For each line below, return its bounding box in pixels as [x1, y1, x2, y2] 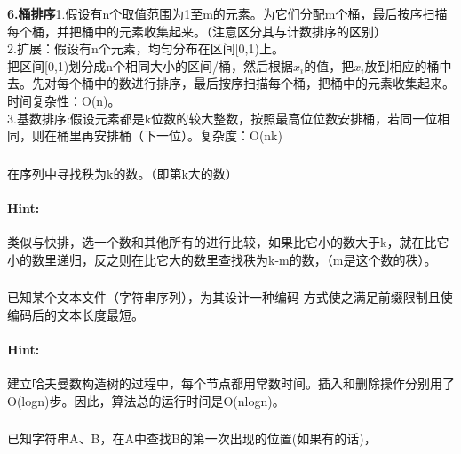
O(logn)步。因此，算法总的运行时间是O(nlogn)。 [7, 391, 285, 410]
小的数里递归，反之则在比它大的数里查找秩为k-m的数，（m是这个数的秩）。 [7, 250, 437, 268]
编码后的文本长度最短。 [7, 305, 144, 323]
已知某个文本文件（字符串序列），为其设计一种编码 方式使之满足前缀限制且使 [7, 288, 453, 307]
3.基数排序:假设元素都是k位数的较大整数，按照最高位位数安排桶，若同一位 [7, 108, 438, 127]
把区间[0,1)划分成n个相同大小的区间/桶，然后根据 [7, 56, 294, 75]
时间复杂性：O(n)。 [7, 91, 121, 109]
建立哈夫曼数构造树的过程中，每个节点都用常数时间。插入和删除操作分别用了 [7, 374, 455, 393]
